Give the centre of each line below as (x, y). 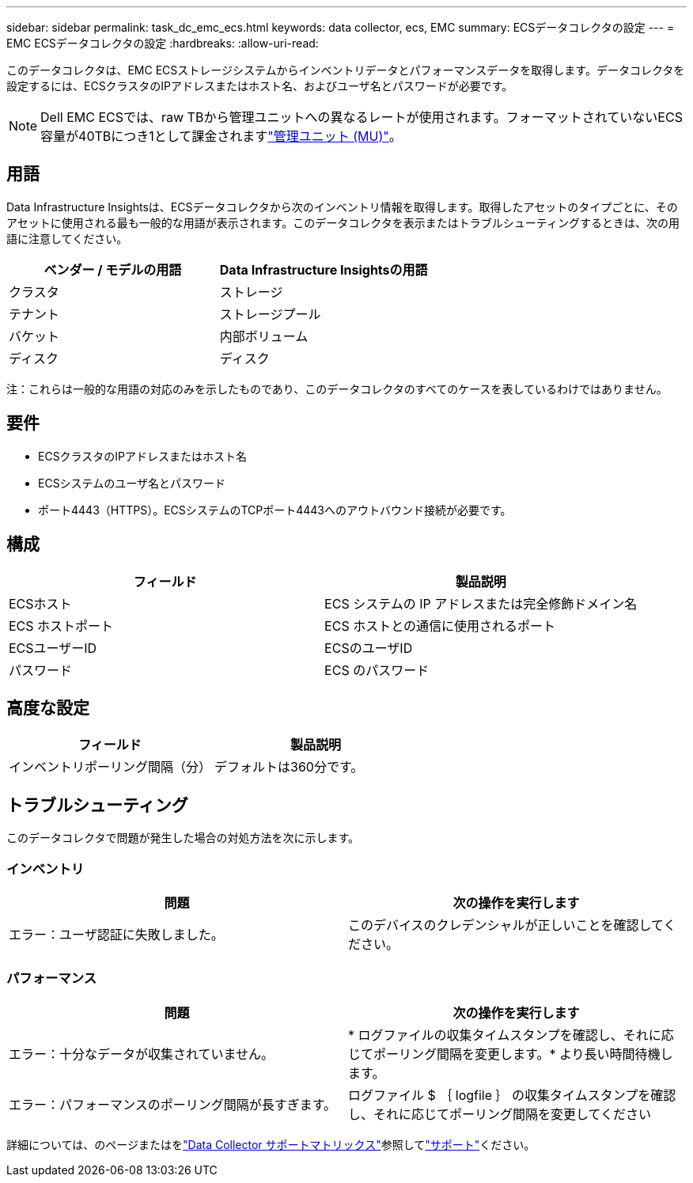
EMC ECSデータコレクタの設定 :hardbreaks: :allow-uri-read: (163, 43)
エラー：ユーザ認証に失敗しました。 (116, 934)
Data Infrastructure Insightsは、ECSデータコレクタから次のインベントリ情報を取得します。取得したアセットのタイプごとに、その (342, 207)
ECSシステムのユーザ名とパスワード (132, 483)
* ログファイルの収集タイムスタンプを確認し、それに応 (511, 1035)
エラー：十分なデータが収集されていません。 (142, 1054)
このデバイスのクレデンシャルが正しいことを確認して (506, 925)
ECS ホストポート (61, 626)
